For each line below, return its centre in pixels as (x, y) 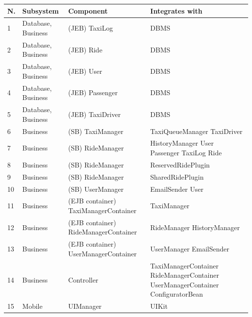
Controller (83, 280)
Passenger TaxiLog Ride (186, 152)
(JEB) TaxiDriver (94, 114)
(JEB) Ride (85, 49)
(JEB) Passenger (93, 92)
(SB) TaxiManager (96, 131)
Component (88, 10)
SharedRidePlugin (177, 176)
